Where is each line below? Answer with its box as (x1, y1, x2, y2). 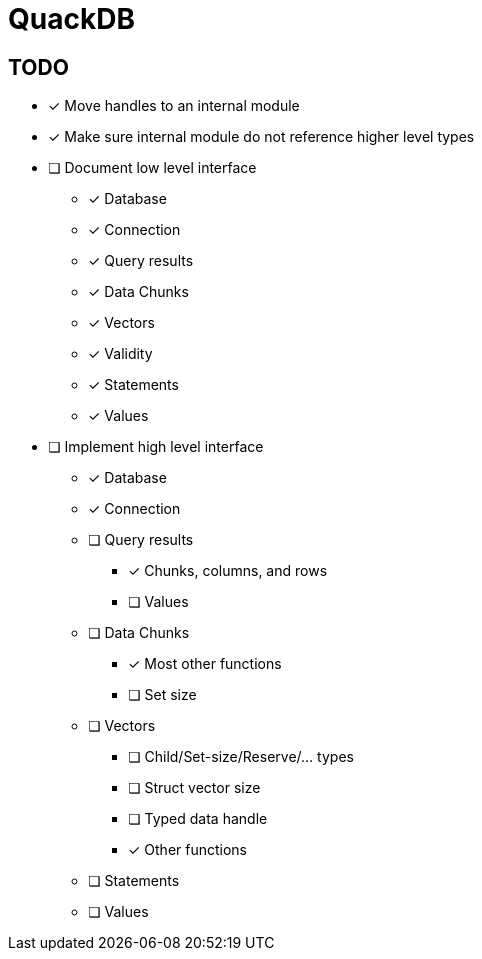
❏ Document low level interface (48, 159, 257, 177)
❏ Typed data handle (128, 810, 268, 828)
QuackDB (8, 2, 135, 36)
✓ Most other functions (128, 655, 282, 673)
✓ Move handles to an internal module (48, 97, 300, 115)
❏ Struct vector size (128, 779, 261, 797)
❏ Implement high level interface (48, 438, 264, 456)
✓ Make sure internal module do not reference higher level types (48, 128, 475, 146)
